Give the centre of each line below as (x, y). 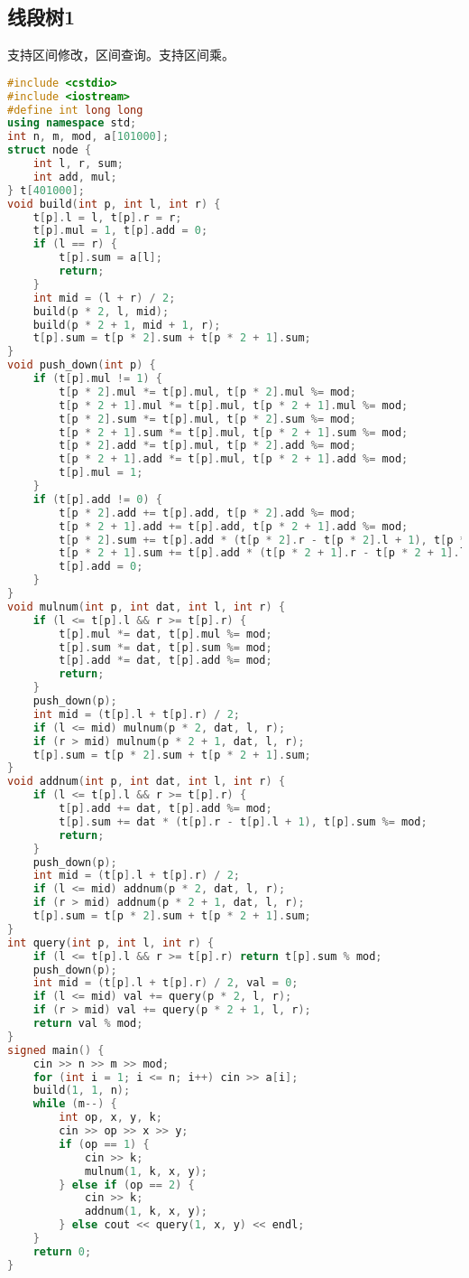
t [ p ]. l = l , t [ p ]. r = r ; (107, 217)
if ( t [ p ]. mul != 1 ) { (97, 379)
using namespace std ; (72, 123)
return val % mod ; (88, 1024)
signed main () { (56, 1050)
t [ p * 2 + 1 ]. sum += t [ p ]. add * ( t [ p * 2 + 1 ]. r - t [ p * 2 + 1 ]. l (262, 553)
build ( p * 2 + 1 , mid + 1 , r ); (127, 325)
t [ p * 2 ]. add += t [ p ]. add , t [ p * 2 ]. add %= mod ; (207, 513)
